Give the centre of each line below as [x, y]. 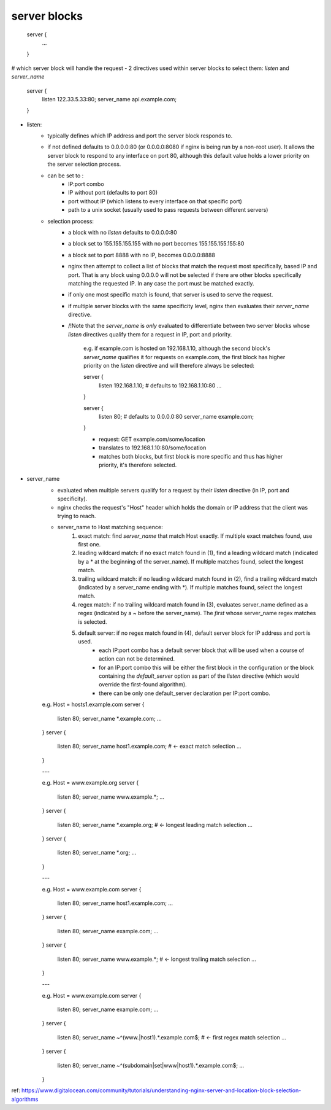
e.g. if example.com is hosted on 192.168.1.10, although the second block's [177, 348]
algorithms [25, 1099]
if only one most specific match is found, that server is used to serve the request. [171, 295]
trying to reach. [77, 516]
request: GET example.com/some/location [152, 439]
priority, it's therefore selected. [138, 465]
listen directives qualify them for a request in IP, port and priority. [150, 334]
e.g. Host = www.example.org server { [90, 783]
